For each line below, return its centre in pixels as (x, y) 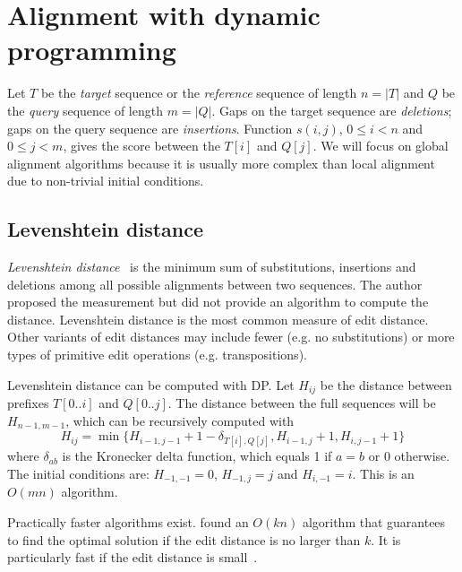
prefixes (28, 403)
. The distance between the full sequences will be (302, 403)
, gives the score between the (141, 146)
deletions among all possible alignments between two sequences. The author (215, 284)
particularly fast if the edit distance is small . (133, 557)
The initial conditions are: (78, 473)
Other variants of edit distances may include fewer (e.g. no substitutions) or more (231, 337)
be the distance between (386, 384)
